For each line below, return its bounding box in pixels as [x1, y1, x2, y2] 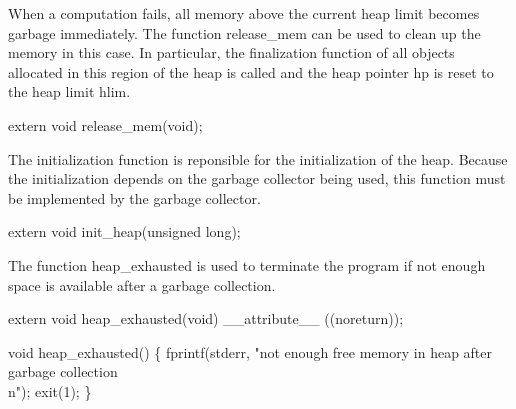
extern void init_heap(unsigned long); [8, 221, 241, 242]
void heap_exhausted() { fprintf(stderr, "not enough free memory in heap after [8, 341, 493, 362]
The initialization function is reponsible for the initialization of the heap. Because [8, 148, 508, 169]
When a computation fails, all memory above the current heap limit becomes [8, 3, 480, 23]
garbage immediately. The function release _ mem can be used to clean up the [8, 22, 481, 43]
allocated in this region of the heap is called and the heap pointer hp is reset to [8, 61, 494, 82]
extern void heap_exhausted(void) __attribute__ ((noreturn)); [8, 308, 404, 329]
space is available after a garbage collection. [8, 274, 276, 295]
